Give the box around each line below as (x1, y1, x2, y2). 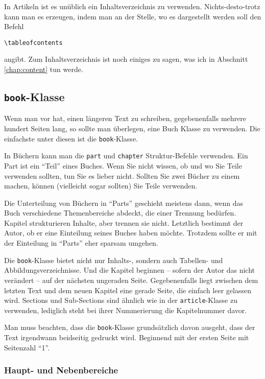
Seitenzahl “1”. (4, 342, 50, 352)
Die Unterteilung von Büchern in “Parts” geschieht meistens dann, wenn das (4, 197, 244, 208)
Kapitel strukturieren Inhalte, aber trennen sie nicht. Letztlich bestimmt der (4, 217, 244, 228)
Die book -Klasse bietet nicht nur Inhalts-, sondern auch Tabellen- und (4, 254, 223, 265)
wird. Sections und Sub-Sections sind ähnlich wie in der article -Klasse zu (4, 295, 237, 305)
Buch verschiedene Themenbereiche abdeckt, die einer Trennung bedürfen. (4, 207, 236, 218)
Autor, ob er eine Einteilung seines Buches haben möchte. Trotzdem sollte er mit (4, 227, 257, 238)
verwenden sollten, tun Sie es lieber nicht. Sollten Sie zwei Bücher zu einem (4, 170, 240, 181)
